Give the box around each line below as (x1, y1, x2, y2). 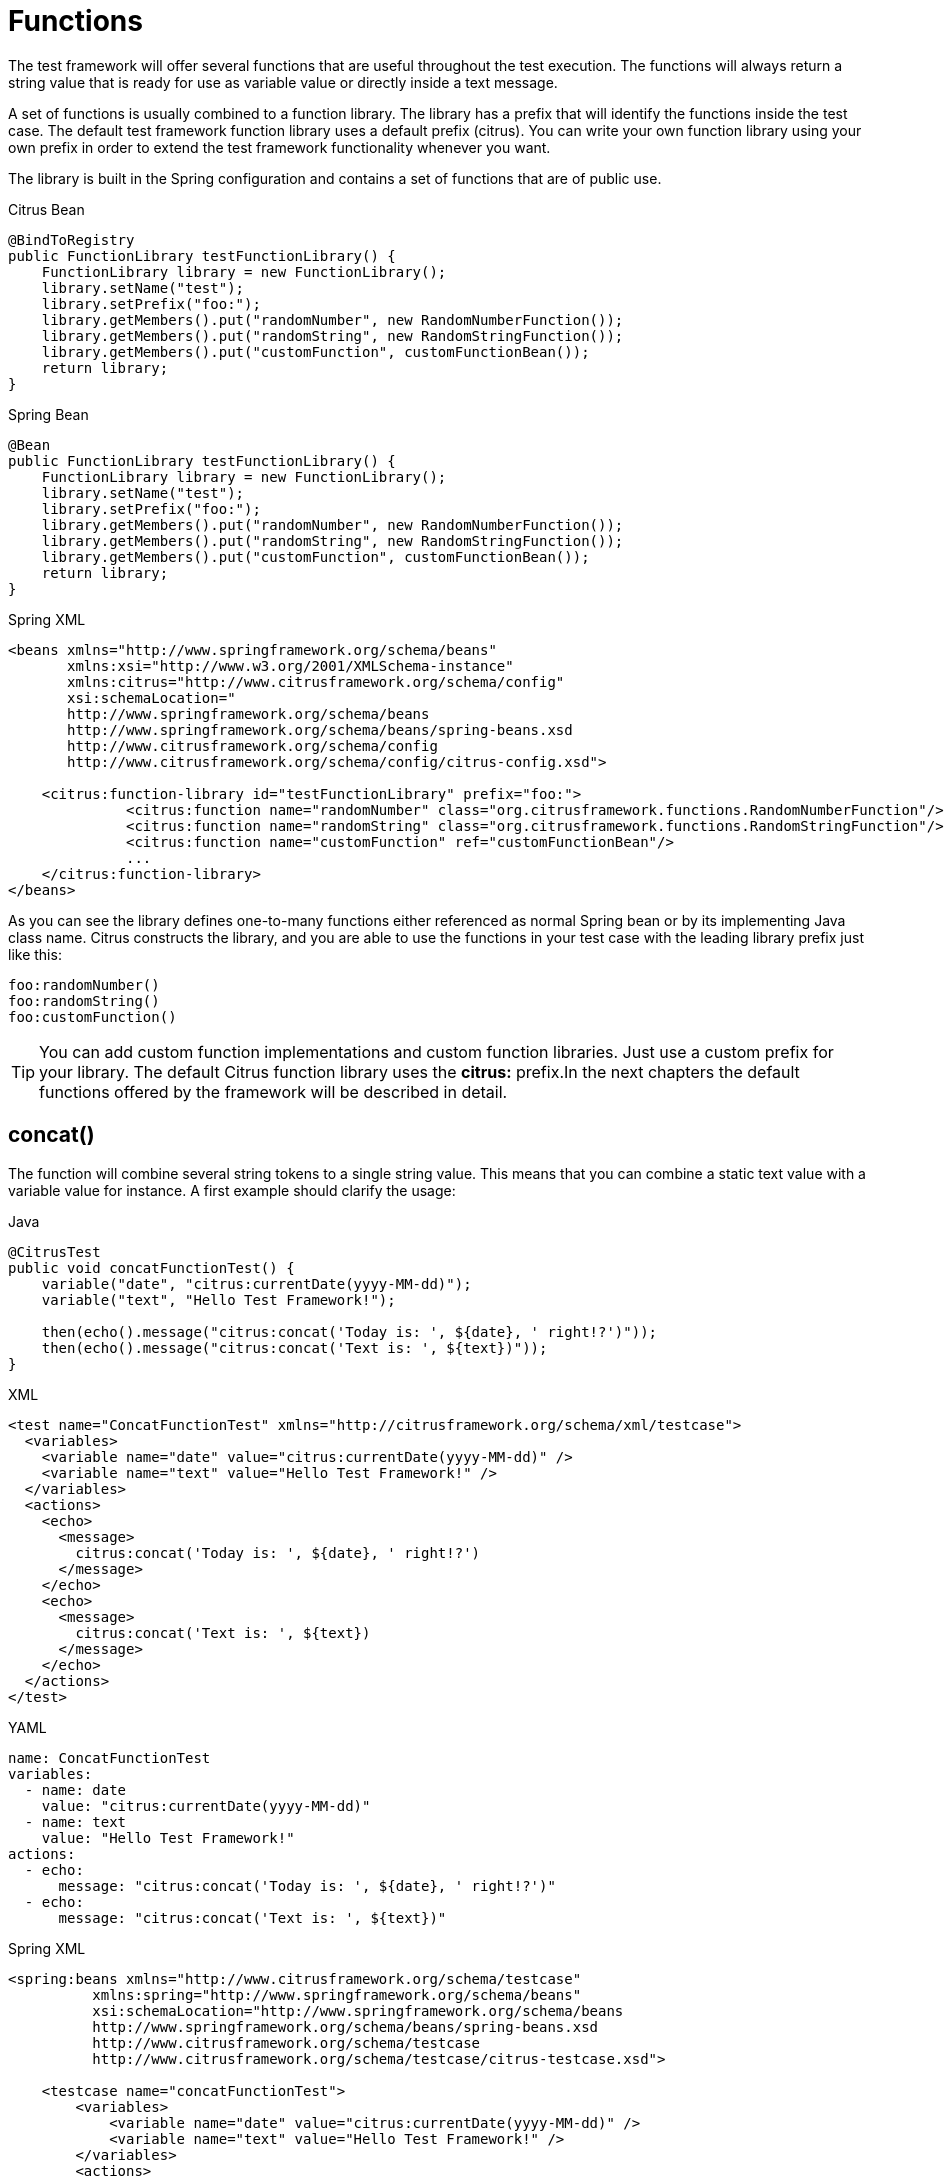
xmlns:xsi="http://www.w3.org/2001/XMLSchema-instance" (67, 657, 514, 674)
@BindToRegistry (8, 231, 135, 248)
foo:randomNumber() (8, 976, 160, 993)
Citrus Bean (8, 200, 85, 218)
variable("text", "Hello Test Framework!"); (41, 1291, 396, 1308)
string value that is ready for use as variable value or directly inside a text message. (8, 73, 558, 91)
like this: (8, 945, 62, 963)
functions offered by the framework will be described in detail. (39, 1081, 508, 1102)
